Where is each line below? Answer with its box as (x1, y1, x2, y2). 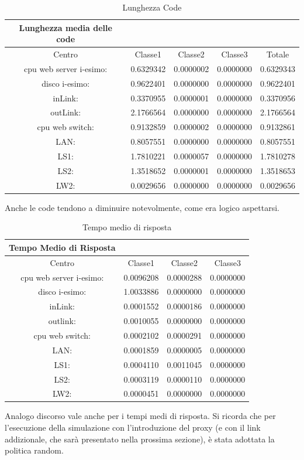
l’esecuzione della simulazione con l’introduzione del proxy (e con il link (5, 421, 261, 434)
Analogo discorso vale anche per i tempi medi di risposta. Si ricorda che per (5, 410, 276, 422)
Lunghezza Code (122, 1, 182, 13)
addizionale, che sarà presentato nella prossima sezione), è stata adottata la (5, 432, 275, 445)
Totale (266, 48, 289, 60)
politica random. (5, 444, 64, 456)
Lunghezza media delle (19, 21, 112, 33)
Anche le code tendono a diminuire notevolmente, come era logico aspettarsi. (5, 201, 280, 213)
